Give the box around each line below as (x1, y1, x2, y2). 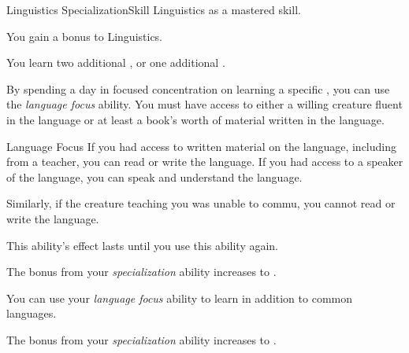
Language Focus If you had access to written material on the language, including (6, 138, 396, 154)
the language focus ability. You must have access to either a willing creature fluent (6, 96, 403, 112)
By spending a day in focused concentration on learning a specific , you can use (6, 80, 390, 97)
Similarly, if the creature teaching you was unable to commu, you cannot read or (6, 195, 396, 211)
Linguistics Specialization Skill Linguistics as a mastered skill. (6, 2, 301, 17)
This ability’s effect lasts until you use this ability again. (6, 237, 279, 253)
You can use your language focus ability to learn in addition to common (6, 289, 353, 306)
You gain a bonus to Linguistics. (6, 28, 163, 44)
